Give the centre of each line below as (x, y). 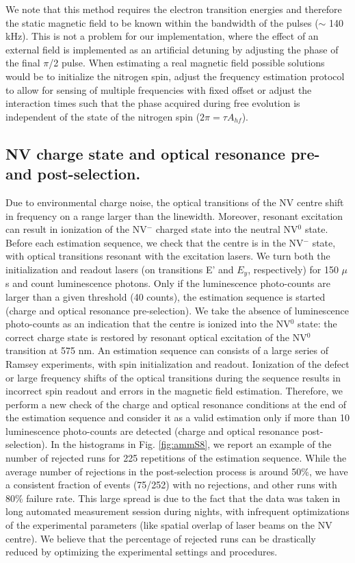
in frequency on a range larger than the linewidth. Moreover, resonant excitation (174, 215)
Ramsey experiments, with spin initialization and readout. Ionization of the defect (177, 363)
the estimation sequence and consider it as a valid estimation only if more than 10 (177, 417)
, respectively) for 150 (293, 269)
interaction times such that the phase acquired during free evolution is (153, 103)
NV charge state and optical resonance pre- (163, 153)
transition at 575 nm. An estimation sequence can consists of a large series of (167, 350)
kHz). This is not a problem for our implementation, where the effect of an (162, 36)
